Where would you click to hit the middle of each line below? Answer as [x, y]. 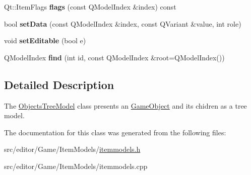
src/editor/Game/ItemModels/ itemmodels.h [72, 149]
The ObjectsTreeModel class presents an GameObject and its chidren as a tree [126, 105]
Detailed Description [59, 84]
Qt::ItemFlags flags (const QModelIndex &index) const [90, 7]
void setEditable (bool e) [45, 40]
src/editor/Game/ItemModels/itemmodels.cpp [76, 166]
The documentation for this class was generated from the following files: [115, 132]
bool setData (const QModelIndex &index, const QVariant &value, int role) [123, 23]
